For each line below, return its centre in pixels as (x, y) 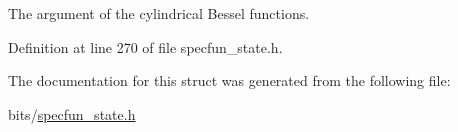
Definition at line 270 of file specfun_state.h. (145, 46)
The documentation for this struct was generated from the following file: (229, 80)
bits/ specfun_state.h (72, 113)
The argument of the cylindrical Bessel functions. (159, 13)
